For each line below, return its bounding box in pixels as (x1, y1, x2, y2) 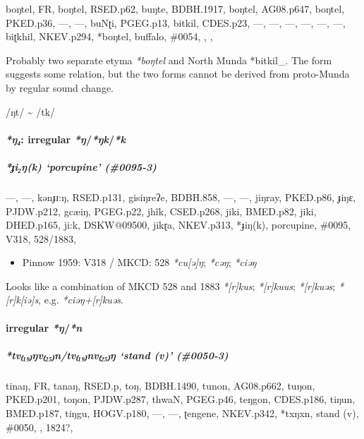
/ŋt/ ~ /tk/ (6, 104, 56, 119)
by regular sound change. (6, 80, 114, 95)
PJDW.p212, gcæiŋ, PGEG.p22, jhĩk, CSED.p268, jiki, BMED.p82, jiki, (6, 203, 317, 218)
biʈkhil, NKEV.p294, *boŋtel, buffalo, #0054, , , (6, 29, 213, 44)
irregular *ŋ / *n (6, 320, 83, 335)
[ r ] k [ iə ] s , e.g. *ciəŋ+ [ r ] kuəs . (6, 292, 123, 307)
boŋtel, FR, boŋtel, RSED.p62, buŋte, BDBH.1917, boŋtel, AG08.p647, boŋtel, (6, 1, 345, 16)
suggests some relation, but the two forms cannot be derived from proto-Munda (6, 66, 350, 81)
